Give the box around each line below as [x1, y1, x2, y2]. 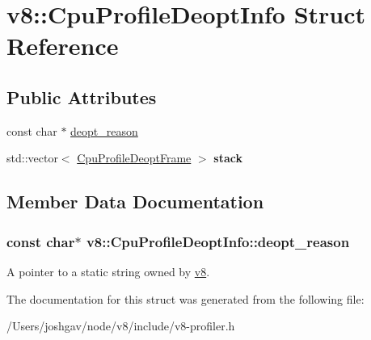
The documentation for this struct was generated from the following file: [6, 290, 365, 307]
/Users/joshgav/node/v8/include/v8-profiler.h [6, 317, 235, 334]
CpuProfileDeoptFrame [77, 149, 192, 166]
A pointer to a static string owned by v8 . [6, 262, 210, 279]
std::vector [6, 149, 58, 166]
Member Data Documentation [6, 189, 264, 214]
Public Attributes [6, 84, 157, 109]
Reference [6, 29, 119, 62]
